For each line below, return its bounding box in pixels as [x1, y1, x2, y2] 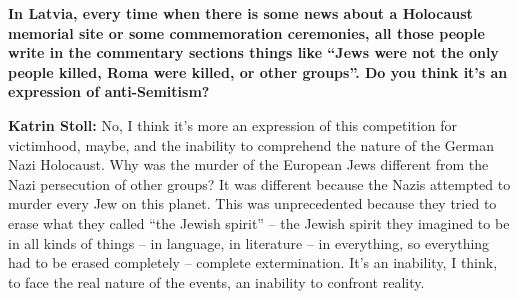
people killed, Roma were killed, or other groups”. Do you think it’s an [8, 61, 508, 82]
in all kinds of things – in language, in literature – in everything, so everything [8, 232, 490, 253]
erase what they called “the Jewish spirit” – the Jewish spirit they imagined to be [8, 212, 510, 233]
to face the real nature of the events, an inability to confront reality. [8, 271, 425, 292]
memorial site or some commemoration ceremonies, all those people [8, 22, 485, 43]
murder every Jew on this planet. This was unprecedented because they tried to [8, 193, 497, 214]
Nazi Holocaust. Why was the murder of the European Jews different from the [8, 154, 489, 175]
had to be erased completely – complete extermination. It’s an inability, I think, [8, 252, 498, 273]
